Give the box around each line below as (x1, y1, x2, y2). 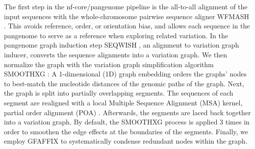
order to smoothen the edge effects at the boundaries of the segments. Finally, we (4, 126, 249, 136)
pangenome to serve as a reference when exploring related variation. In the (4, 30, 228, 40)
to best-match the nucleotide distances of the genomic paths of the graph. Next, (4, 78, 244, 88)
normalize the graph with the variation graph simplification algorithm (4, 59, 214, 69)
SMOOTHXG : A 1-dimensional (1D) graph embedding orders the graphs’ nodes (4, 69, 247, 79)
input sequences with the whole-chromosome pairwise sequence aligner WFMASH (4, 11, 249, 21)
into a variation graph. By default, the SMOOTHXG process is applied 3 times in (4, 117, 250, 127)
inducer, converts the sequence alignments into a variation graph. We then (4, 49, 227, 59)
